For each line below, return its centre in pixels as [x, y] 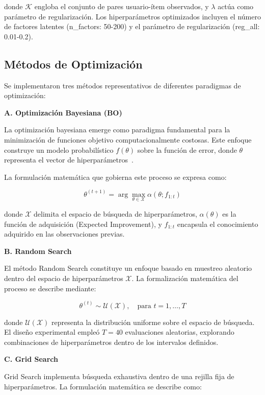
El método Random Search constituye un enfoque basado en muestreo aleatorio [128, 268]
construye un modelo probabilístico [59, 149]
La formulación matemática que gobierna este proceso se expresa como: [115, 177]
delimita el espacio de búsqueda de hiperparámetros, [115, 213]
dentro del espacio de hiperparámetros [64, 278]
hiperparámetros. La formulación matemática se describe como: [103, 386]
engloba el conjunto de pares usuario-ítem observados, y [122, 6]
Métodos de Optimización [73, 64]
